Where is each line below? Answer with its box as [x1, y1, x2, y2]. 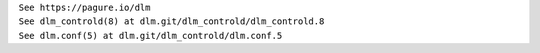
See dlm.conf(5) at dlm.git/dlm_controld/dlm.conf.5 [18, 30, 283, 41]
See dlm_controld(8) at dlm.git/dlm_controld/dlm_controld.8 [18, 16, 325, 27]
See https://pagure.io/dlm [18, 2, 151, 13]
